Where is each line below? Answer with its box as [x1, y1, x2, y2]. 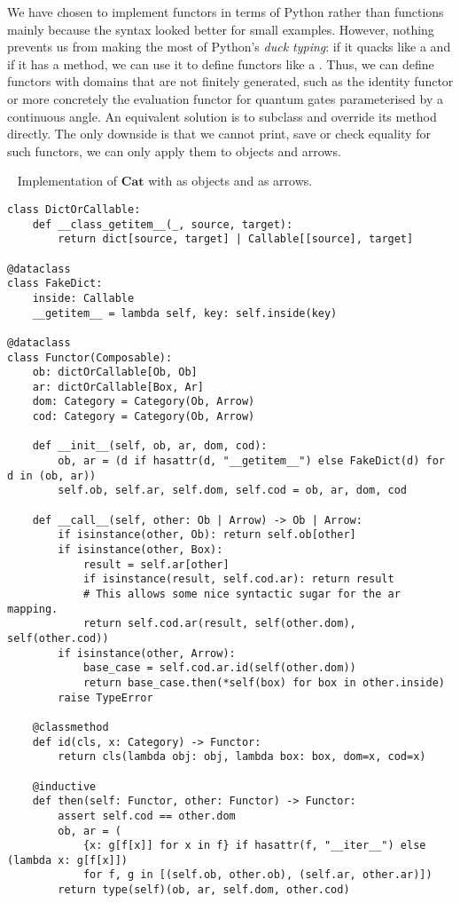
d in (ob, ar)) [7, 469, 97, 482]
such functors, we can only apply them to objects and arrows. [7, 141, 341, 160]
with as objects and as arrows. [148, 171, 313, 190]
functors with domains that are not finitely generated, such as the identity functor [7, 72, 454, 91]
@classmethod [32, 720, 109, 733]
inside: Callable [32, 291, 135, 305]
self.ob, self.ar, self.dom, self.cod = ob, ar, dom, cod [58, 484, 408, 497]
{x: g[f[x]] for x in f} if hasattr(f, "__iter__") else [82, 839, 426, 852]
